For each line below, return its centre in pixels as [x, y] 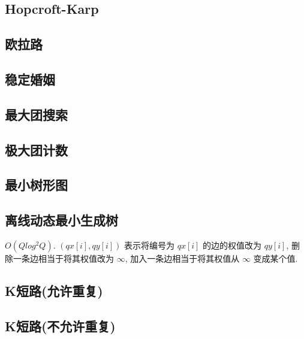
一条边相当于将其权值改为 [63, 258]
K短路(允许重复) [54, 290]
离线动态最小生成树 [61, 220]
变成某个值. [276, 258]
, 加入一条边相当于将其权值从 [182, 258]
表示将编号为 [149, 245]
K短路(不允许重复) [60, 326]
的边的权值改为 [232, 245]
